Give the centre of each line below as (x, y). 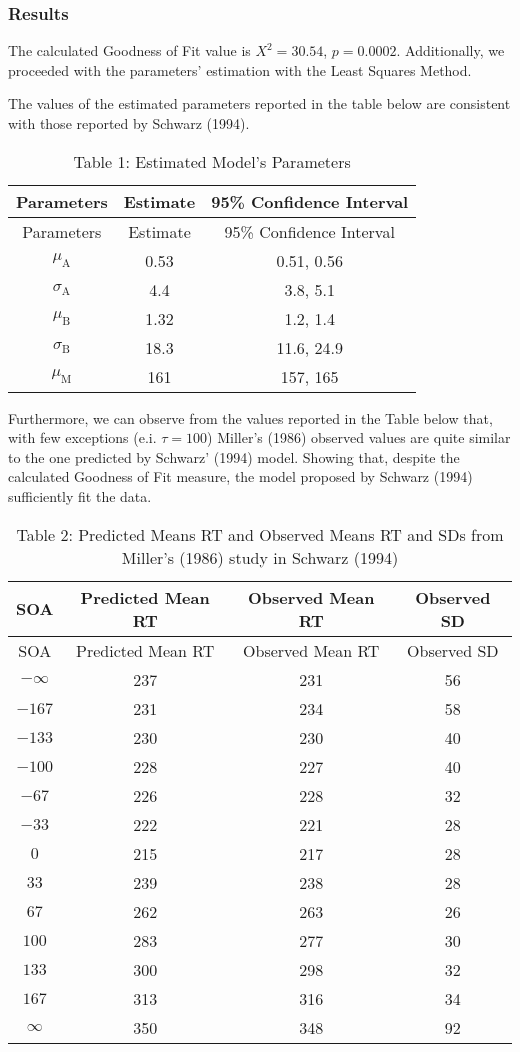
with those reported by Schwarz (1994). (129, 123)
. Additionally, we (450, 50)
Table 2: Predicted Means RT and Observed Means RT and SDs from (260, 534)
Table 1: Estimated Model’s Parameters (212, 161)
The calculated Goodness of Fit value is (129, 50)
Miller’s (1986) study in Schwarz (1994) (260, 557)
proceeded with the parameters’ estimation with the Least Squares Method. (240, 69)
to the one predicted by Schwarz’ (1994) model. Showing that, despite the (234, 456)
